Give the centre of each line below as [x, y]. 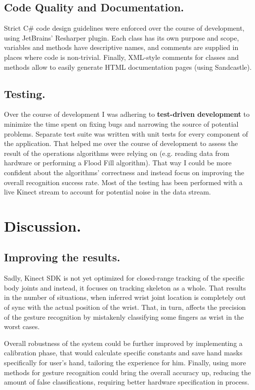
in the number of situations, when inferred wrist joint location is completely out [125, 297]
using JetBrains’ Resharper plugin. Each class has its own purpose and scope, [122, 37]
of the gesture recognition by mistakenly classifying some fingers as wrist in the [124, 317]
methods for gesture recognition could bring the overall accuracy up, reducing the [127, 372]
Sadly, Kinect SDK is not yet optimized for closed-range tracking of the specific [124, 278]
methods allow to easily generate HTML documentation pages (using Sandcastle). [128, 67]
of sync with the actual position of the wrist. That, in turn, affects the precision [125, 307]
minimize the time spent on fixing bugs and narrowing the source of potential [121, 123]
